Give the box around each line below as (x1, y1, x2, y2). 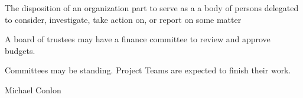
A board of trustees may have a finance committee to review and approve (5, 33, 271, 45)
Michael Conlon (5, 83, 61, 96)
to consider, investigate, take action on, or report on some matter (5, 13, 242, 25)
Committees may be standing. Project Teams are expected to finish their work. (5, 64, 291, 76)
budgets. (5, 44, 35, 56)
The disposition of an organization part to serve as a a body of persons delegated (5, 2, 299, 13)
